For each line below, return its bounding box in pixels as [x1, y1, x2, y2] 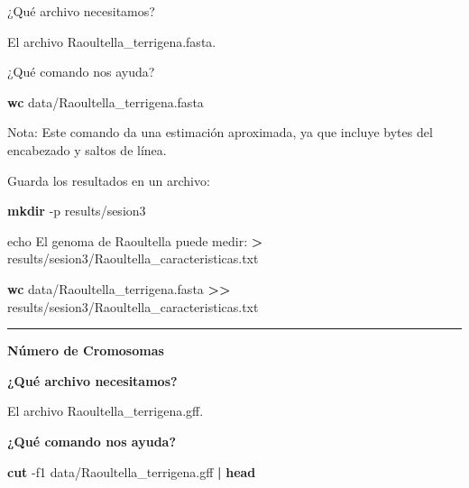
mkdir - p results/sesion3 [7, 201, 146, 220]
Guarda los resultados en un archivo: [7, 170, 210, 189]
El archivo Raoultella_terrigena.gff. [7, 401, 204, 420]
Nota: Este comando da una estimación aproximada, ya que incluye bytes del [7, 123, 433, 142]
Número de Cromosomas [7, 341, 164, 360]
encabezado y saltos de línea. [7, 140, 167, 159]
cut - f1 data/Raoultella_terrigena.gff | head [7, 462, 256, 481]
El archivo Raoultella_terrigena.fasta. [7, 32, 216, 51]
